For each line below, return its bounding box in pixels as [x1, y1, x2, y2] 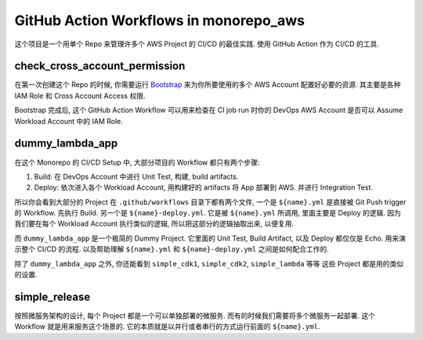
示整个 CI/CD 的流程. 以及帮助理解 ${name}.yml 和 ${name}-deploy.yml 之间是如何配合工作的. [14, 244, 329, 254]
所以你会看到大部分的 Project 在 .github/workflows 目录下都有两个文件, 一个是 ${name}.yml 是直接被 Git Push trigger [14, 197, 407, 207]
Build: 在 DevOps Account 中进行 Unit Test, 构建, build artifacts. [34, 172, 239, 181]
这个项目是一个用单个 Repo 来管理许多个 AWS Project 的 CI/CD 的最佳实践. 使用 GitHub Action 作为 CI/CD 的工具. [14, 39, 380, 49]
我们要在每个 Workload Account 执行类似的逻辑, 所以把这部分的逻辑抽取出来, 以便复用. [14, 219, 294, 229]
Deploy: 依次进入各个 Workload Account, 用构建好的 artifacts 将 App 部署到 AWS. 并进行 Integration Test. [34, 183, 374, 192]
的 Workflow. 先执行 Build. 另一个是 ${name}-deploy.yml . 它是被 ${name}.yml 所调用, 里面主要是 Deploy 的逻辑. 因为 [14, 208, 401, 218]
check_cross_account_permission [14, 60, 186, 73]
